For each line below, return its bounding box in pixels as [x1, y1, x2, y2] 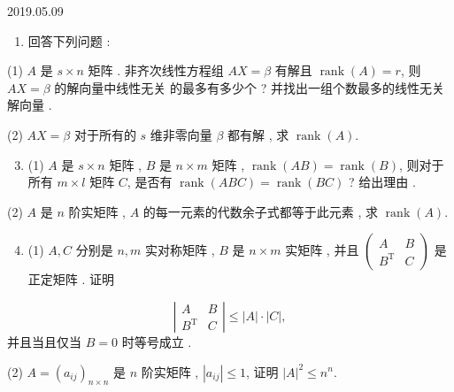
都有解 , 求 [227, 125, 289, 143]
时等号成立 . [121, 332, 192, 350]
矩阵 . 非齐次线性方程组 [88, 61, 224, 80]
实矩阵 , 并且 [285, 241, 359, 259]
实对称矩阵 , [145, 241, 215, 259]
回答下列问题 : [27, 31, 111, 50]
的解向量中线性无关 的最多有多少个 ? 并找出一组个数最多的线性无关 [54, 78, 444, 96]
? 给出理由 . [348, 173, 416, 191]
